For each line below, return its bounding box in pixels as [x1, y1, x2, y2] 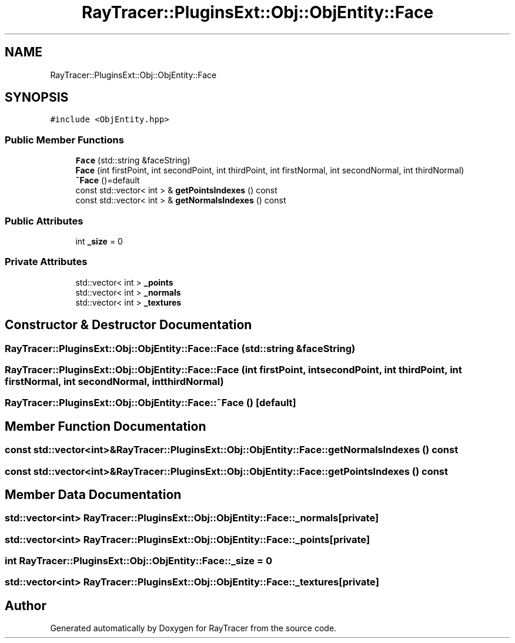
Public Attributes [5, 215, 83, 227]
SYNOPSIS [5, 90, 69, 105]
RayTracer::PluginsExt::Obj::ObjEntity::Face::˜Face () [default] [5, 397, 296, 409]
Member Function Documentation [5, 418, 206, 434]
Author [5, 598, 46, 613]
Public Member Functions [5, 133, 124, 146]
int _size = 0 [75, 236, 123, 246]
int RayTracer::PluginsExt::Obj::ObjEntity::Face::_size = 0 [5, 555, 272, 567]
